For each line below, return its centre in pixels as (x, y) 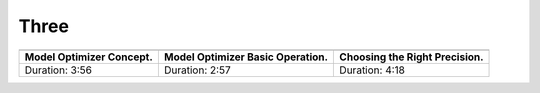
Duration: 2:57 (197, 70)
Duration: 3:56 (58, 70)
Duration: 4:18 (372, 70)
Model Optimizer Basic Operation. (246, 57)
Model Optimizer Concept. (89, 57)
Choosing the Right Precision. (411, 57)
